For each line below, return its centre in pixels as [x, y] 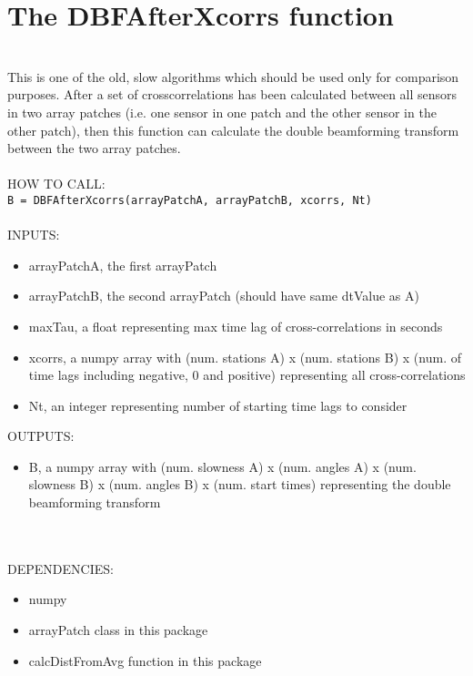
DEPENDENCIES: [60, 568]
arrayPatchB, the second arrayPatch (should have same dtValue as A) [224, 296]
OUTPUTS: [41, 436]
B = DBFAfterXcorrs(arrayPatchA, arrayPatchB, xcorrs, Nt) [190, 200]
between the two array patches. [94, 148]
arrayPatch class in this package [118, 630]
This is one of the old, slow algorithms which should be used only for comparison [233, 76]
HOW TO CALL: [56, 184]
